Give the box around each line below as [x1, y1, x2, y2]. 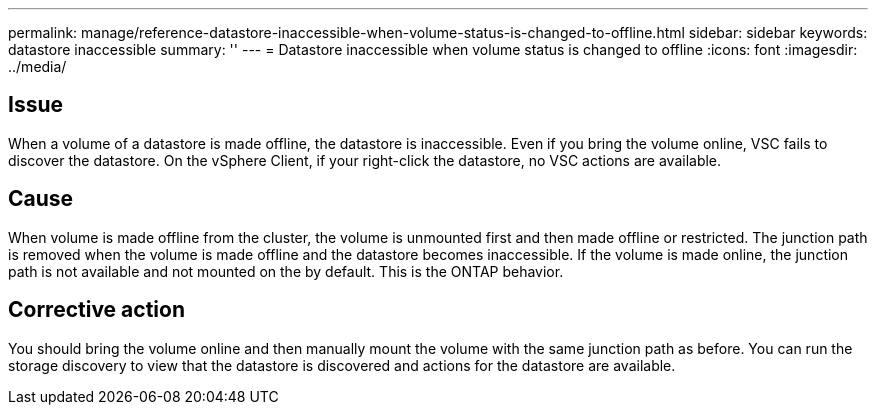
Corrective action [8, 297, 185, 323]
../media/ [8, 58, 67, 75]
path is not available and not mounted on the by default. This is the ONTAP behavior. [8, 262, 564, 280]
